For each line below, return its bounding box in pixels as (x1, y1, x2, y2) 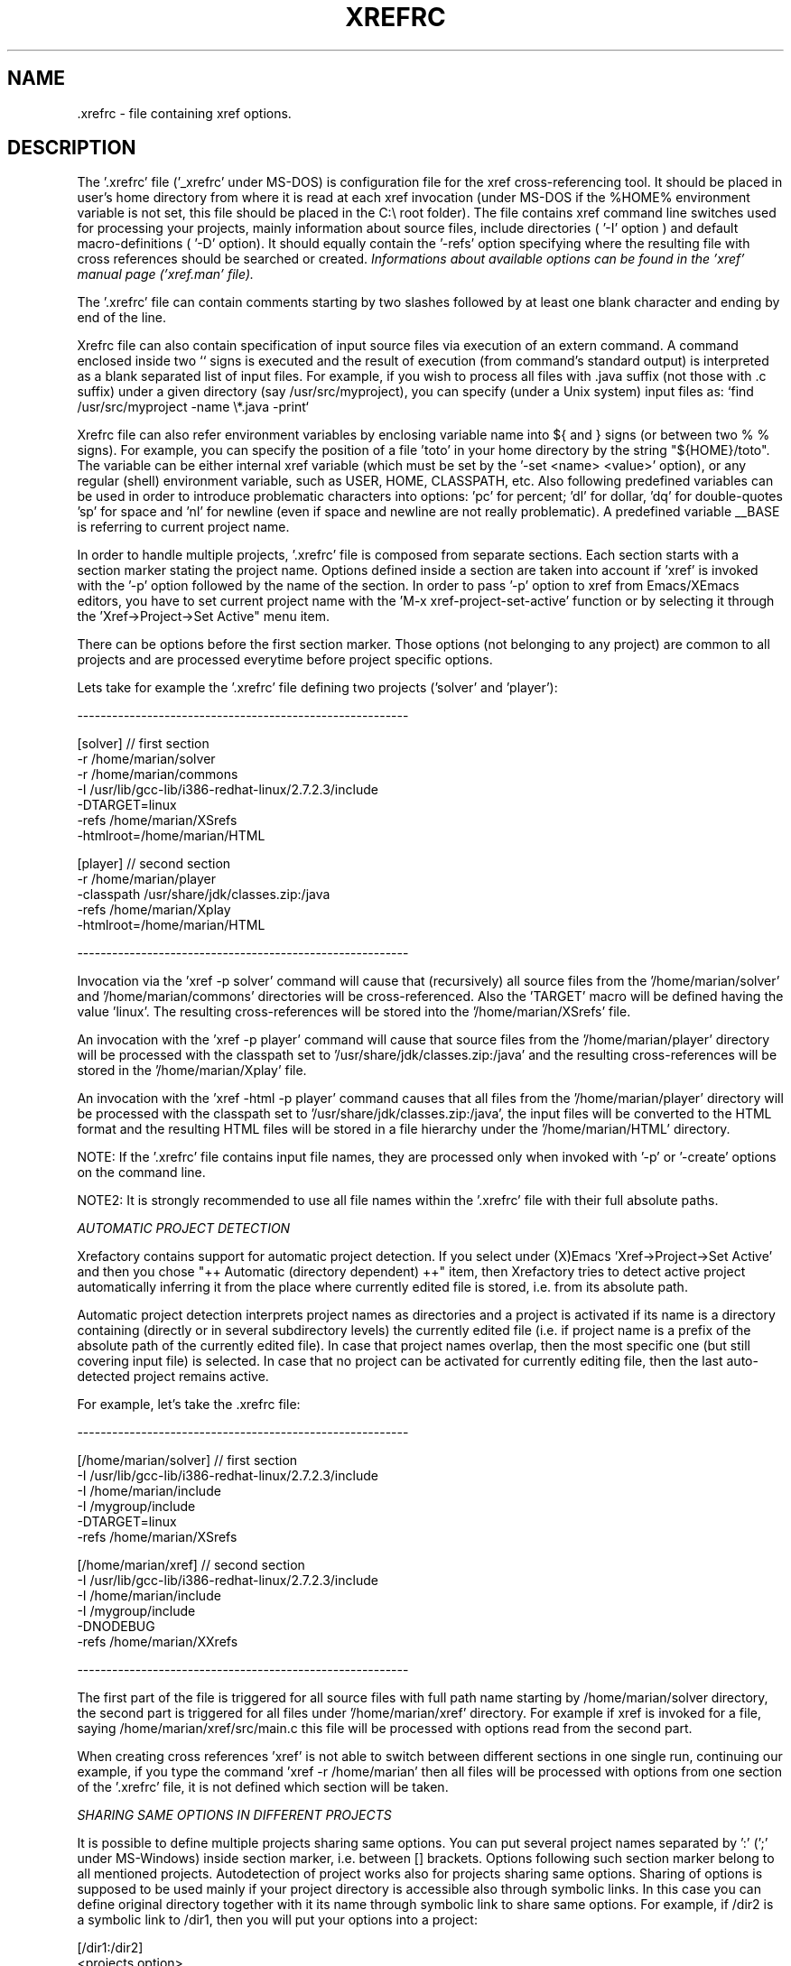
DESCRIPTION (7, 136, 136, 160)
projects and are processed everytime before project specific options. (77, 652, 493, 668)
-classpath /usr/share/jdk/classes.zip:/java (77, 886, 330, 903)
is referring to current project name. (77, 519, 290, 535)
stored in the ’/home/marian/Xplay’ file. (77, 1062, 307, 1079)
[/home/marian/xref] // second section (77, 1557, 305, 1573)
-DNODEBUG (77, 1618, 155, 1635)
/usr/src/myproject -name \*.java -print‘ (77, 399, 309, 415)
